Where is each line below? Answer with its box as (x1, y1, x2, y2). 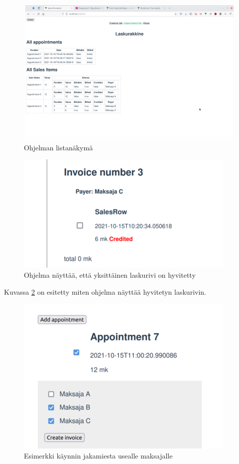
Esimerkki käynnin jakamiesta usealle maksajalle (24, 450, 173, 461)
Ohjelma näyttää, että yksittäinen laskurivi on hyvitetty (24, 269, 196, 280)
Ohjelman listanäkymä (24, 142, 93, 152)
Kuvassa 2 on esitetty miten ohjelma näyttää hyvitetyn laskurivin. (4, 286, 206, 297)
